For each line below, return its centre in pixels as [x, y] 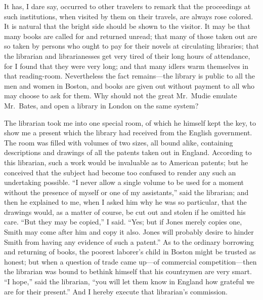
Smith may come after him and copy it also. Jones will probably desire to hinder [129, 232]
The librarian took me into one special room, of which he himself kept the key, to [130, 122]
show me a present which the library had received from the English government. [128, 133]
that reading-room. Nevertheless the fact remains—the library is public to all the [129, 76]
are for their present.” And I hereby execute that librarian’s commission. [116, 291]
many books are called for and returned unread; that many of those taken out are [131, 36]
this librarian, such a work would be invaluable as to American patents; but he [126, 162]
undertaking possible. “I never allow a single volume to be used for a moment [124, 182]
